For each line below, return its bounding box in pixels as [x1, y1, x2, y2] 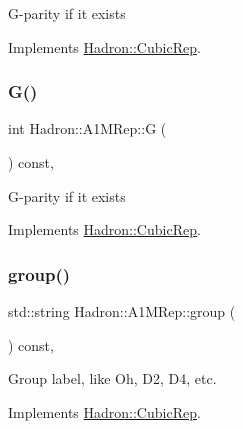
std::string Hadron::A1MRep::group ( [8, 301, 236, 321]
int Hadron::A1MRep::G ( [8, 118, 167, 139]
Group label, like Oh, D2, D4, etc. [8, 368, 217, 389]
